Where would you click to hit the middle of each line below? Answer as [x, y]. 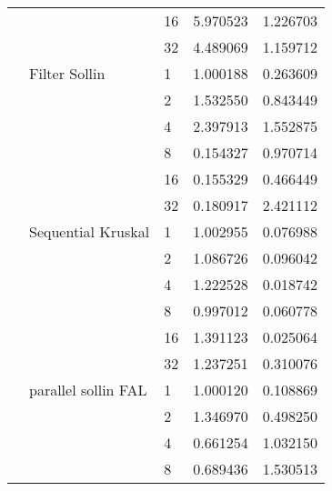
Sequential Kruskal [90, 231]
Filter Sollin [67, 73]
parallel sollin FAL [88, 390]
